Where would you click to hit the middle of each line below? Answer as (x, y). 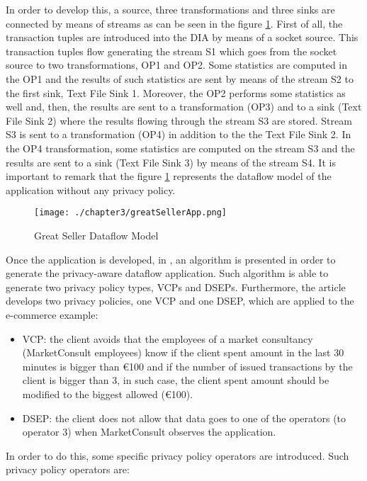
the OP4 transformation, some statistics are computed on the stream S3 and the (180, 148)
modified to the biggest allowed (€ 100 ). (108, 394)
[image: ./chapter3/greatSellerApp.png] (131, 213)
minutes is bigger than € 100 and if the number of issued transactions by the (187, 366)
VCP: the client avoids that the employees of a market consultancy (168, 338)
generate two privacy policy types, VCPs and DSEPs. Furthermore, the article (176, 287)
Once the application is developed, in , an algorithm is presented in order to (171, 259)
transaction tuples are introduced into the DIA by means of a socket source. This (182, 37)
